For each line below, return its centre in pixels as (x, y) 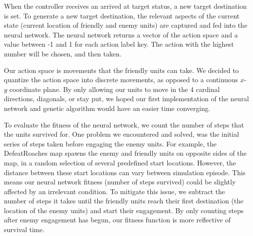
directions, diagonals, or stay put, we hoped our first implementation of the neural (126, 99)
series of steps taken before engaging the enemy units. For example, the (110, 143)
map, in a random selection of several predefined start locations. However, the (120, 162)
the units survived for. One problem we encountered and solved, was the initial (122, 134)
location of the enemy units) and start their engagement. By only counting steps (124, 210)
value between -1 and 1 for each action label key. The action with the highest (119, 44)
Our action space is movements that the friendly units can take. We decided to (121, 70)
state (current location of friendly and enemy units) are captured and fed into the (126, 25)
